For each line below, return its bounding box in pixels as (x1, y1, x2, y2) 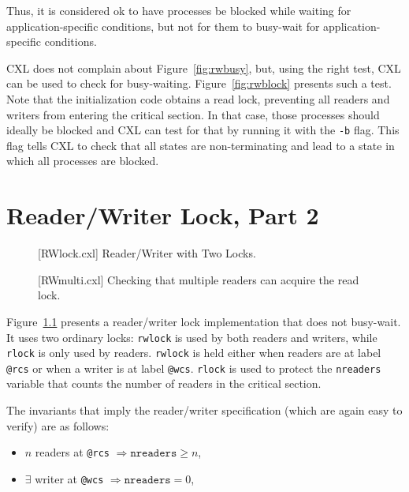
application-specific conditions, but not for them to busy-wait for (6, 17, 320, 34)
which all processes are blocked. (6, 152, 159, 169)
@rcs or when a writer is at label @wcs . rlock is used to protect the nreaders (6, 359, 381, 376)
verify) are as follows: (6, 417, 110, 434)
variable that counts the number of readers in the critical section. (6, 375, 322, 392)
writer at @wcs (35, 470, 104, 486)
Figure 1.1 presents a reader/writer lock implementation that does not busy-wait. (6, 313, 401, 329)
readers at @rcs (35, 444, 110, 460)
